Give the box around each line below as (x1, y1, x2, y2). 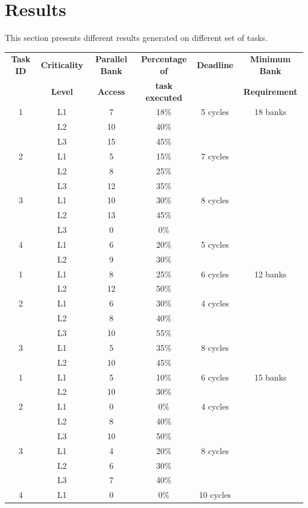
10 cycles (199, 488, 232, 501)
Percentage (141, 53, 187, 65)
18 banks (254, 106, 287, 118)
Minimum (250, 53, 291, 65)
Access (97, 85, 125, 97)
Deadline (197, 59, 233, 71)
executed (145, 91, 182, 103)
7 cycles (201, 149, 229, 162)
